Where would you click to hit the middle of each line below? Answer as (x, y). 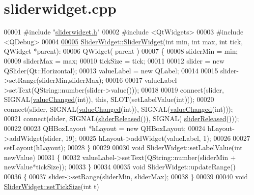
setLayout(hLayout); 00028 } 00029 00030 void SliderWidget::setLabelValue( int (123, 147)
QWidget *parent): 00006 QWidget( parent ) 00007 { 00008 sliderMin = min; (121, 51)
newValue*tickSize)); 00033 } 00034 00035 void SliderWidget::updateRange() (120, 167)
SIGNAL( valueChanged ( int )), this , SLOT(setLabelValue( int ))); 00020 (109, 99)
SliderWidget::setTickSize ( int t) (52, 186)
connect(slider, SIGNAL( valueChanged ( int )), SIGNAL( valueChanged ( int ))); (118, 109)
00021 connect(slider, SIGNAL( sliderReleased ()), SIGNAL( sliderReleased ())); (122, 118)
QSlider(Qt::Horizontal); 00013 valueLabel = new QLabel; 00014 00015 (111, 70)
